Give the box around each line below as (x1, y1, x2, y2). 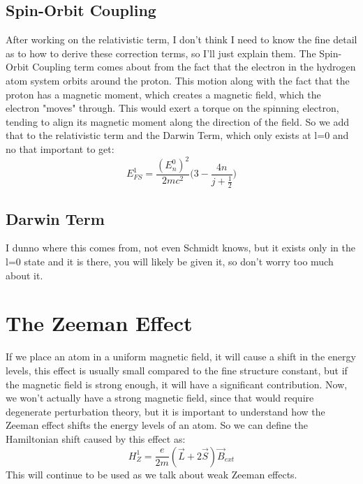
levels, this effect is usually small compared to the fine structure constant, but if (6, 362, 348, 377)
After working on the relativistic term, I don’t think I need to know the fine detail (6, 32, 357, 47)
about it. (6, 267, 43, 282)
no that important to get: (6, 141, 114, 156)
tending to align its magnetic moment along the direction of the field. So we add (6, 114, 350, 129)
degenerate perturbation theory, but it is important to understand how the (6, 404, 325, 418)
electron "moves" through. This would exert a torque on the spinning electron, (6, 101, 339, 115)
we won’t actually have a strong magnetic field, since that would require (6, 390, 314, 405)
